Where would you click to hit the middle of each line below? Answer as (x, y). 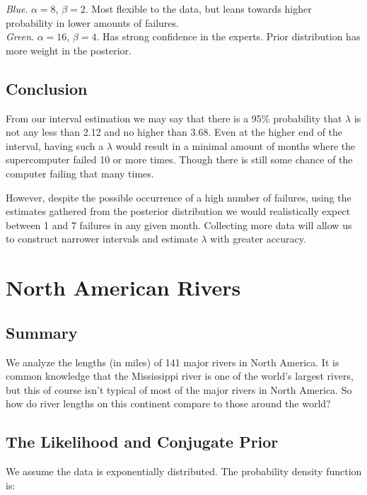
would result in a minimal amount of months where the (235, 145)
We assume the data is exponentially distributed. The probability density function (184, 471)
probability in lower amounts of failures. (92, 22)
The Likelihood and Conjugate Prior (142, 442)
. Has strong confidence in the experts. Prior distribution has (228, 36)
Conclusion (47, 88)
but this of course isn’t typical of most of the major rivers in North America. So (179, 389)
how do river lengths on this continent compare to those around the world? (168, 403)
